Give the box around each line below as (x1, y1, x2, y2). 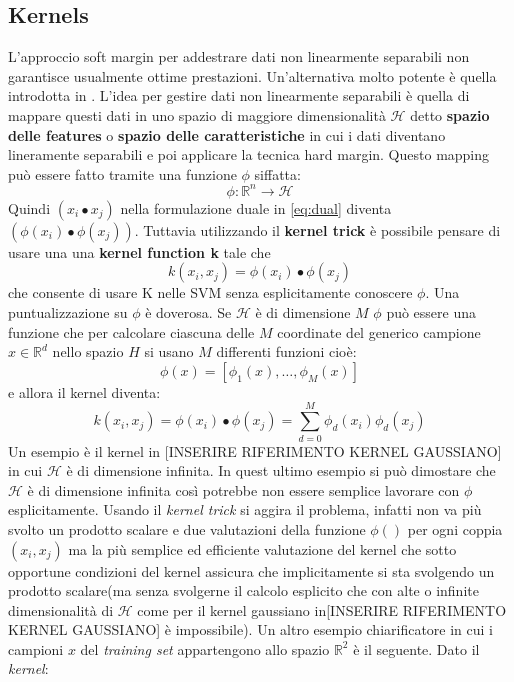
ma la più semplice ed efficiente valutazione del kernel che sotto (68, 538, 457, 559)
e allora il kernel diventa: (8, 381, 161, 402)
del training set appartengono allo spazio (80, 638, 330, 659)
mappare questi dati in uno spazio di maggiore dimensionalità (8, 104, 386, 125)
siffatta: (254, 163, 301, 184)
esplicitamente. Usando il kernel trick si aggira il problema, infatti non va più (8, 499, 482, 520)
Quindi (8, 197, 51, 218)
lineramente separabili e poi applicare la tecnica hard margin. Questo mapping (8, 144, 490, 165)
